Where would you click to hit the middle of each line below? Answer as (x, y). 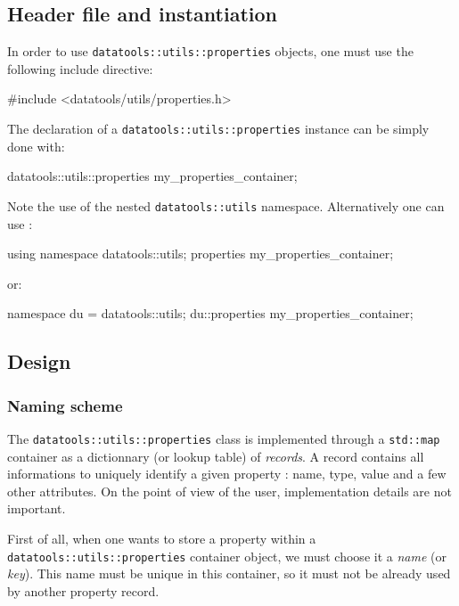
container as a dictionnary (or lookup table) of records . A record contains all (216, 456)
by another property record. (83, 590)
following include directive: (80, 68)
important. (37, 508)
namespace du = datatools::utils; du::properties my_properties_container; (210, 313)
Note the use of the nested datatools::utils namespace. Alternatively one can (226, 205)
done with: (36, 146)
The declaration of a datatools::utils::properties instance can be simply (218, 129)
